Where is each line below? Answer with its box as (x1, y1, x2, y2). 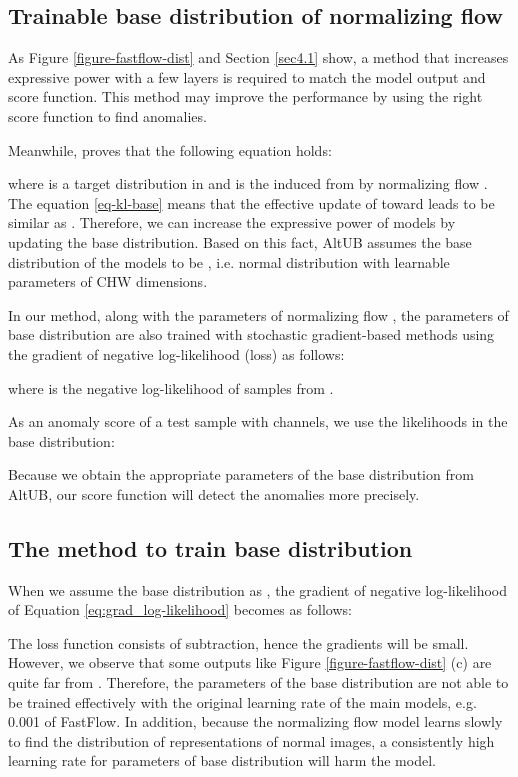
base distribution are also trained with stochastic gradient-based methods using (8, 324, 495, 345)
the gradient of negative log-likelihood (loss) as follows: (8, 343, 345, 364)
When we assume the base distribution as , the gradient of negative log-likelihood (8, 579, 508, 600)
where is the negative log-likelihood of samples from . (8, 377, 334, 398)
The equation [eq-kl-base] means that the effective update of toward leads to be (8, 192, 495, 213)
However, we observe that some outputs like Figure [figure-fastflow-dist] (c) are (8, 652, 492, 673)
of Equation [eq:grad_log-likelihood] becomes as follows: (8, 599, 352, 620)
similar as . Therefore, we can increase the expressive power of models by (8, 212, 456, 233)
